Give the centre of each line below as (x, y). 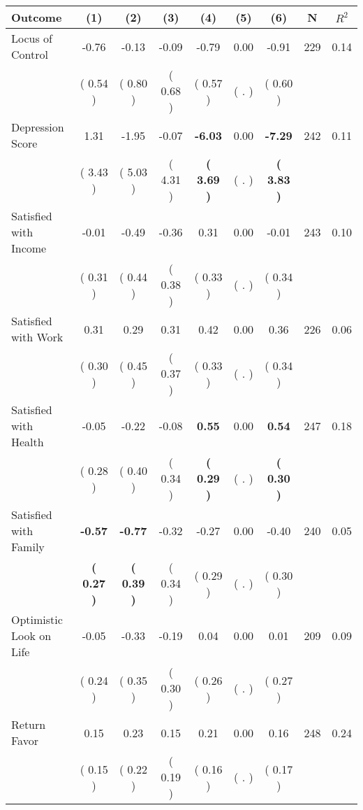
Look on (31, 635)
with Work (37, 337)
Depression (38, 127)
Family (28, 547)
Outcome (37, 17)
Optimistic (37, 619)
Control (30, 54)
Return (29, 724)
